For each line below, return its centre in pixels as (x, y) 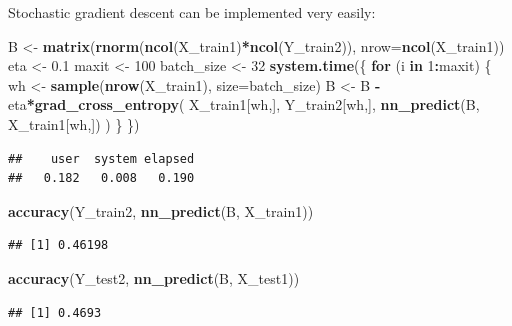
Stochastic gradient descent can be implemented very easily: (192, 12)
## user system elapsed (101, 158)
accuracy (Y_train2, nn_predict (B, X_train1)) (161, 210)
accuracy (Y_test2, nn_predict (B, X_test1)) (154, 277)
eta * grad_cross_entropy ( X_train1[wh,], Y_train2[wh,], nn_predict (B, (244, 104)
